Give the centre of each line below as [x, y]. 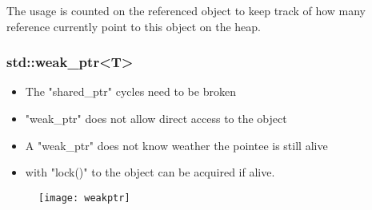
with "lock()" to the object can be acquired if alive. [150, 172]
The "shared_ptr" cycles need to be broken [130, 91]
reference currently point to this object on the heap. [134, 26]
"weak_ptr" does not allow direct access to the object [156, 118]
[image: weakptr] [84, 198]
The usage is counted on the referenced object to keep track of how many [186, 10]
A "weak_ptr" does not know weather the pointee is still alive [176, 145]
